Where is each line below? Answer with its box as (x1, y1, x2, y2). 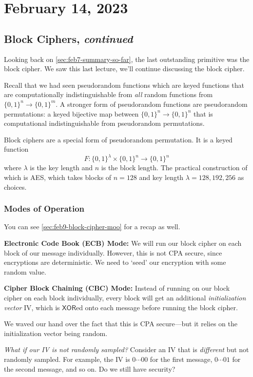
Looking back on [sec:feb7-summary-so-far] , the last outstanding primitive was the (4, 54, 250, 64)
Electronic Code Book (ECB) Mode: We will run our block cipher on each (4, 238, 242, 248)
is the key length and (30, 162, 93, 173)
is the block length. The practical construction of (101, 162, 248, 173)
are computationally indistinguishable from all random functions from (4, 89, 213, 99)
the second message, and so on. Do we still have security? (4, 363, 175, 374)
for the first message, (150, 354, 213, 364)
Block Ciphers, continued (4, 31, 133, 46)
